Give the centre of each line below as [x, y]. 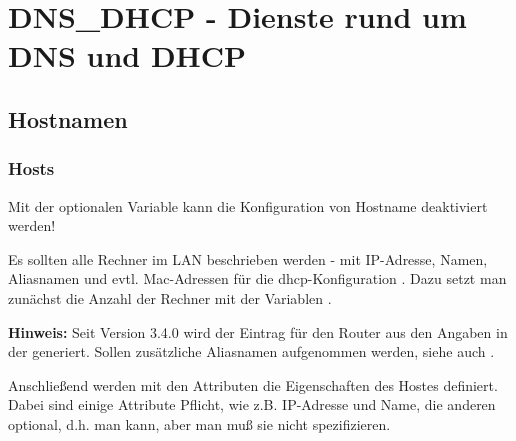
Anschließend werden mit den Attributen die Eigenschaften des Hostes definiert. [253, 384]
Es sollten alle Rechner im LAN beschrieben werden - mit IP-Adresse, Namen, [248, 258]
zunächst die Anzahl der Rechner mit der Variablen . [170, 297]
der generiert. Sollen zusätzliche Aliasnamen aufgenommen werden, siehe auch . [251, 351]
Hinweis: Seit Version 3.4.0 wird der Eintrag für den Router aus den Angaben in [258, 331]
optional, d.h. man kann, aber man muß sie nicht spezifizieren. [199, 423]
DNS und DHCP [127, 55]
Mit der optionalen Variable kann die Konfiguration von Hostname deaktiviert [248, 205]
